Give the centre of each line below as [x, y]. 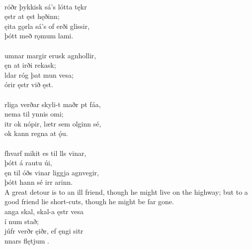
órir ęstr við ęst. [29, 84]
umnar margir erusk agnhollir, [50, 55]
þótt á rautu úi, [28, 163]
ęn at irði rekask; [30, 65]
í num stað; [22, 221]
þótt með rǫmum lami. [39, 36]
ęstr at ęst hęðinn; [32, 16]
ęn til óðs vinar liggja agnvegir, [52, 172]
